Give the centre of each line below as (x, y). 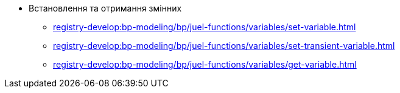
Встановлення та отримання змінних (105, 8)
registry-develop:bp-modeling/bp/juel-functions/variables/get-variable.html (205, 64)
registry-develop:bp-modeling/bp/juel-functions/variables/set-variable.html (205, 27)
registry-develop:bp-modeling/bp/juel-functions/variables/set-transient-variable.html (224, 46)
